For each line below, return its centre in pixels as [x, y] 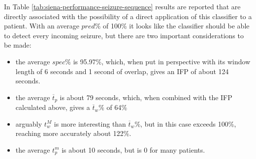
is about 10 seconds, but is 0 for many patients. [133, 149]
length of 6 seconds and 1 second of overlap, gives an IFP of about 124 [122, 71]
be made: [18, 45]
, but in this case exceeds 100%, [188, 123]
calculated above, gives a [53, 107]
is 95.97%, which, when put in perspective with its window [162, 61]
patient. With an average [42, 26]
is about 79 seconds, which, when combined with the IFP [146, 97]
